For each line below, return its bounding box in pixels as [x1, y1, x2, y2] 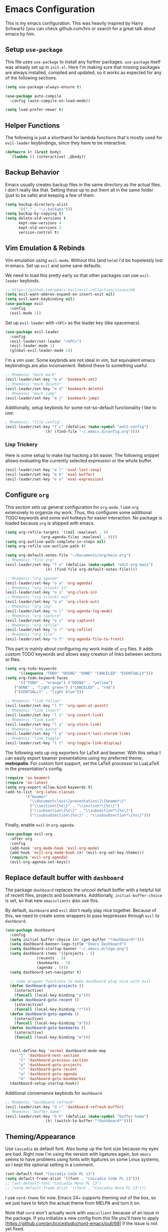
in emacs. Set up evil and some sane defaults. [5, 262, 101, 268]
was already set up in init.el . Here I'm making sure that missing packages [5, 64, 160, 70]
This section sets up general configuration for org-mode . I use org [5, 504, 139, 510]
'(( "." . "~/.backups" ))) [18, 207, 72, 212]
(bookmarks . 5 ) [36, 960, 70, 965]
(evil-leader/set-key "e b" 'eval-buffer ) [5, 472, 95, 477]
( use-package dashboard [5, 928, 55, 933]
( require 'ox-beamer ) [5, 775, 50, 781]
